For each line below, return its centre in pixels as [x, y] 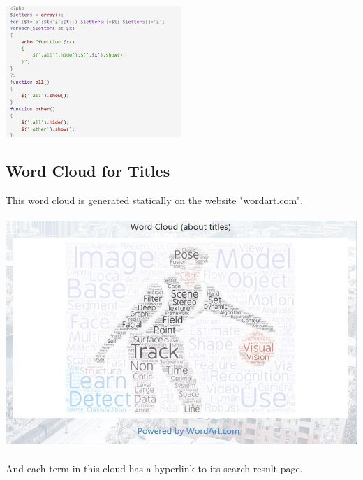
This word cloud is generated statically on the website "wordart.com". [155, 199]
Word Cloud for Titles [88, 171]
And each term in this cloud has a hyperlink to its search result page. [154, 468]
